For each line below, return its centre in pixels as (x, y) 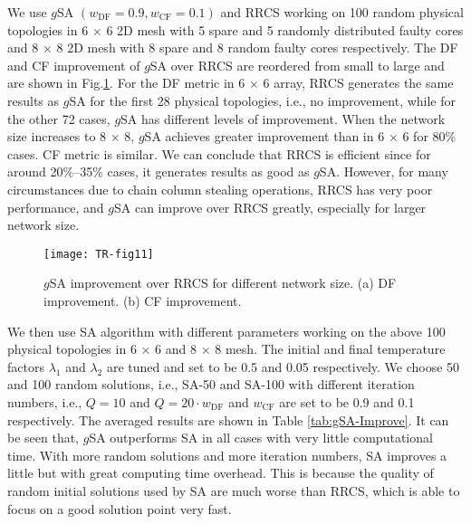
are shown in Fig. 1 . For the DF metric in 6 (126, 83)
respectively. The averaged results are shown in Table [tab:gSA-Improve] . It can (228, 419)
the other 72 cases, (59, 118)
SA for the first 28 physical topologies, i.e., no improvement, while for (263, 100)
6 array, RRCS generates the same (358, 83)
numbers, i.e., (45, 401)
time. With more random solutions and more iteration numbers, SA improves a (227, 455)
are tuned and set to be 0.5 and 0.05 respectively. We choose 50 (283, 366)
